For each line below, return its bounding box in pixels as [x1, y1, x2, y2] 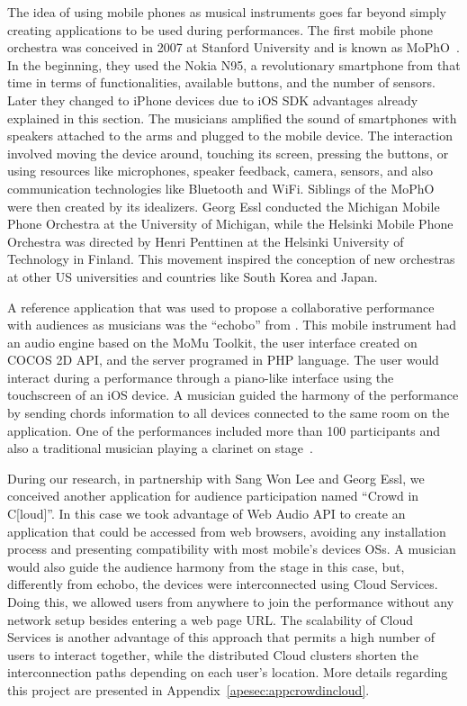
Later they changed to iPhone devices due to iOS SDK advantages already [7, 90, 418, 109]
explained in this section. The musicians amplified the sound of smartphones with [7, 108, 457, 127]
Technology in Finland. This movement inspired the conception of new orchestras [7, 249, 455, 268]
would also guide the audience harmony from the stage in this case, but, [7, 557, 405, 575]
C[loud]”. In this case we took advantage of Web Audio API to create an [7, 504, 406, 523]
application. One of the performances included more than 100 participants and [7, 421, 441, 439]
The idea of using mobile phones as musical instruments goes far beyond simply [7, 3, 446, 21]
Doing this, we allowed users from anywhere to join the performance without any [7, 593, 454, 611]
